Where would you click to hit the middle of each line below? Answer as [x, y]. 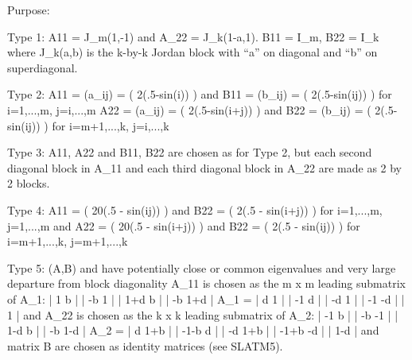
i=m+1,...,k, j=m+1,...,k [68, 241]
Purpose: [29, 10]
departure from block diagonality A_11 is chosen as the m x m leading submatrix [206, 283]
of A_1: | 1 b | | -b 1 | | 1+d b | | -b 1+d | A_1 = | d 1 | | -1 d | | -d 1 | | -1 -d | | [206, 298]
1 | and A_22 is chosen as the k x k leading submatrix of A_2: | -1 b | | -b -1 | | [203, 314]
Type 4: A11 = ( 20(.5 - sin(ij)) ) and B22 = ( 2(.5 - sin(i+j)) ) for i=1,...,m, [195, 209]
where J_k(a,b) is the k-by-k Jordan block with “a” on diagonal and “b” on [192, 52]
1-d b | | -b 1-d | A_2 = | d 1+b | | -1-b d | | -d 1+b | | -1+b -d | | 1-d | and [193, 330]
